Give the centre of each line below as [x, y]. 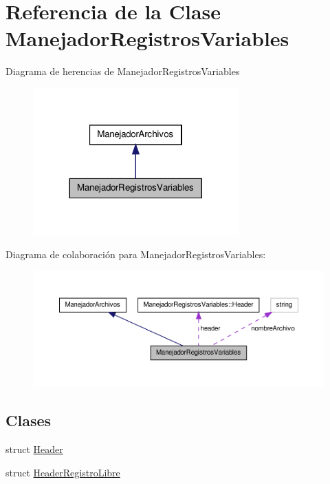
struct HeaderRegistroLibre [63, 472]
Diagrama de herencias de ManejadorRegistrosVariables [123, 71]
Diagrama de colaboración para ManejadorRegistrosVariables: [136, 254]
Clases [29, 420]
